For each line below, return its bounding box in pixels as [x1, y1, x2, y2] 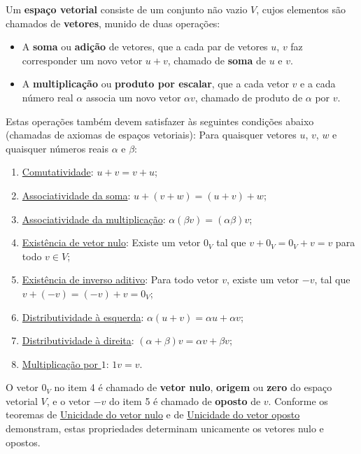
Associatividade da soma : [22, 187, 131, 202]
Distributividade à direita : [22, 333, 134, 348]
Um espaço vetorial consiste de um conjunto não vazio [6, 2, 248, 16]
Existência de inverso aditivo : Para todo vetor [22, 272, 219, 287]
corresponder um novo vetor [22, 52, 143, 67]
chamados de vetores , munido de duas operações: [6, 15, 220, 30]
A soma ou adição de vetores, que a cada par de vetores [22, 39, 268, 54]
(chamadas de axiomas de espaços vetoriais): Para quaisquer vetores [6, 127, 297, 142]
